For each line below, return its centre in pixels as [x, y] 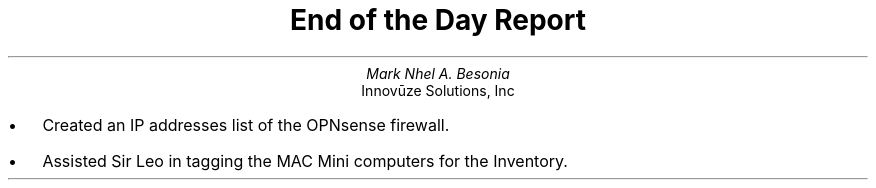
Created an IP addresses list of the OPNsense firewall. [246, 124]
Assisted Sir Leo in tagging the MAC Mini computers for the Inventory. [305, 160]
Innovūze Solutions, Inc [438, 90]
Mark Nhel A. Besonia [438, 73]
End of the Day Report [438, 20]
